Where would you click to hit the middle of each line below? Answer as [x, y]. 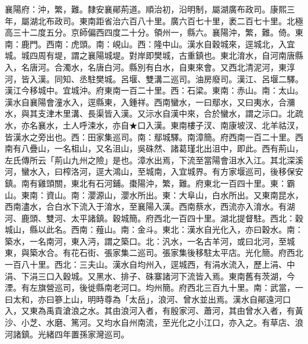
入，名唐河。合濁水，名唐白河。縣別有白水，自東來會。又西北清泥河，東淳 [150, 67]
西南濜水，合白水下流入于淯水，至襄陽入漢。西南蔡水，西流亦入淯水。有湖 [150, 206]
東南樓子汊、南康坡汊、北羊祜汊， [237, 125]
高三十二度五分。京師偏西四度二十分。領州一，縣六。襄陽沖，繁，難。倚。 [150, 32]
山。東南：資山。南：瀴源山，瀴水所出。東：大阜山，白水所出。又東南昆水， [154, 194]
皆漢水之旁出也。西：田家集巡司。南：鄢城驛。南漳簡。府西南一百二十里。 [150, 136]
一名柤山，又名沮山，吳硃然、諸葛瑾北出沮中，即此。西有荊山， [179, 148]
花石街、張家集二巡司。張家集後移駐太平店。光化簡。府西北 [187, 253]
